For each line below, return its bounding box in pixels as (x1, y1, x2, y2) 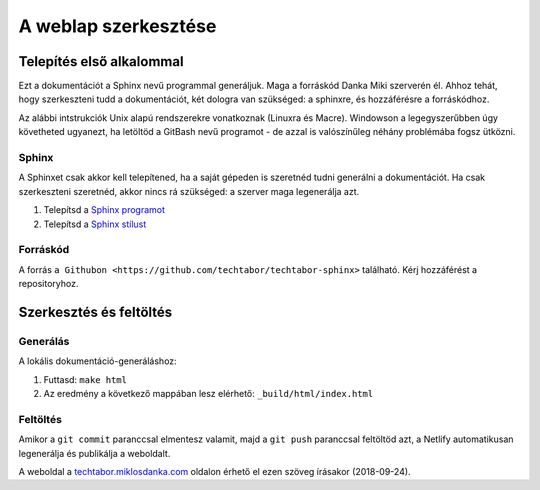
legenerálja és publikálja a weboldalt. (18, 447, 171, 459)
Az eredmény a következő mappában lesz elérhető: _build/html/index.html (43, 388, 374, 400)
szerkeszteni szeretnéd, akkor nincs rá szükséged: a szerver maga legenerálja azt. (18, 185, 360, 197)
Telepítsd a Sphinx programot (43, 204, 165, 216)
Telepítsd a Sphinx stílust (43, 218, 147, 230)
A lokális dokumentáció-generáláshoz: (18, 355, 177, 367)
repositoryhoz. (18, 278, 79, 290)
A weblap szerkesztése (18, 15, 217, 37)
